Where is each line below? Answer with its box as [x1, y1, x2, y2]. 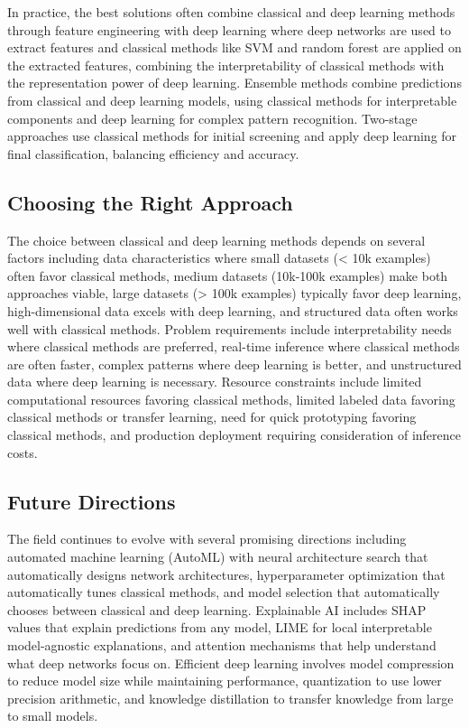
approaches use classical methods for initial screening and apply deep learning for [7, 126, 457, 145]
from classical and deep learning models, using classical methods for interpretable [7, 90, 457, 109]
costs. [7, 443, 38, 462]
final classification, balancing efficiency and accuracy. [7, 144, 299, 163]
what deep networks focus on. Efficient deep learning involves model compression [7, 653, 455, 672]
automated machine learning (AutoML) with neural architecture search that [7, 547, 428, 566]
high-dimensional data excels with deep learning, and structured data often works [7, 301, 458, 320]
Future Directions [7, 487, 176, 515]
